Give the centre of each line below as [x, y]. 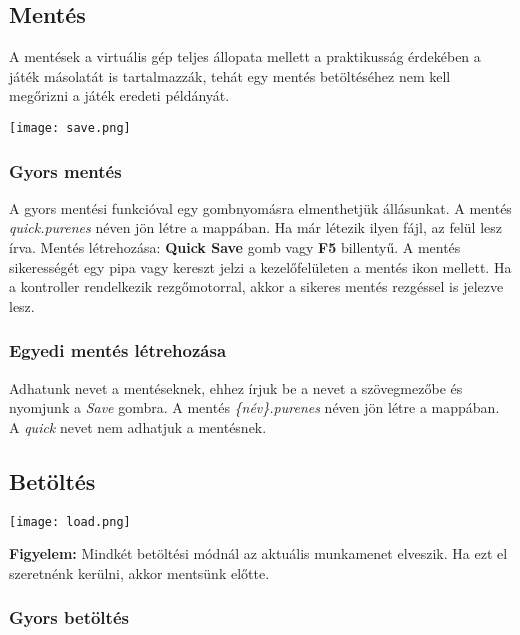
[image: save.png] [70, 127]
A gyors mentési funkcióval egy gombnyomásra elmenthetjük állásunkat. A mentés [260, 207]
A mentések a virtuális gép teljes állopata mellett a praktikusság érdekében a [245, 56]
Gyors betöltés [69, 617]
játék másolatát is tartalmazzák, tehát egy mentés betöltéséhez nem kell [230, 75]
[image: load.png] [70, 521]
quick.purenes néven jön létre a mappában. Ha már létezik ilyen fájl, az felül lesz [255, 227]
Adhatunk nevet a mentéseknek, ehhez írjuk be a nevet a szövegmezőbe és [236, 387]
